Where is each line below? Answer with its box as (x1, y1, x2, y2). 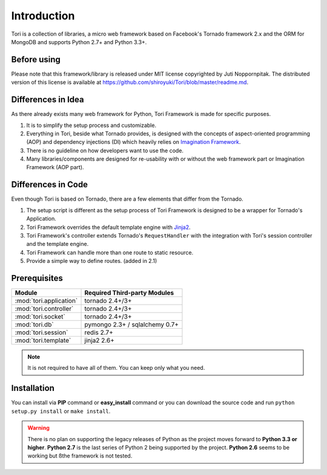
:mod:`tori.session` (15, 328, 68, 337)
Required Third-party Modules (84, 289, 174, 297)
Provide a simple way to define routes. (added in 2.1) (26, 257, 157, 265)
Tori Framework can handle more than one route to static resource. (26, 248, 194, 256)
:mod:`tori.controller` (15, 305, 74, 313)
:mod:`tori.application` (15, 297, 78, 305)
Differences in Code (11, 179, 88, 190)
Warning (27, 424, 50, 431)
